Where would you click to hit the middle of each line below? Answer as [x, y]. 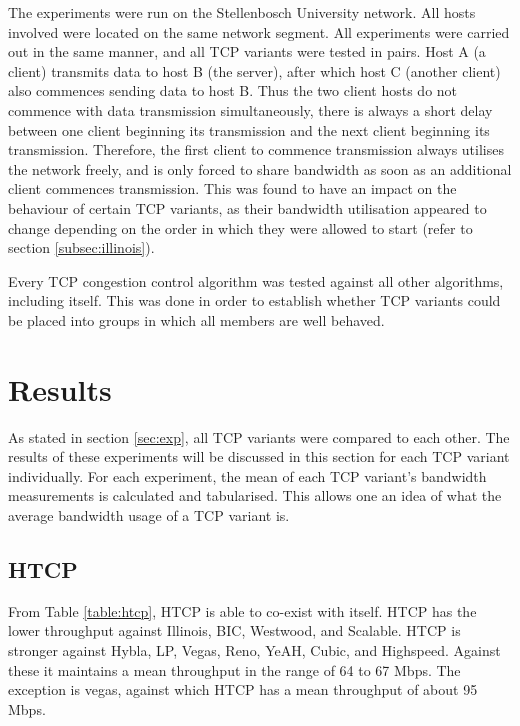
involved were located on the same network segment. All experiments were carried [259, 31]
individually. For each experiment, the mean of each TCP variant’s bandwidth [247, 475]
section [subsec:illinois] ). [81, 247]
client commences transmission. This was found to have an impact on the [232, 188]
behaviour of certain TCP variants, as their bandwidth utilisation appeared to [247, 207]
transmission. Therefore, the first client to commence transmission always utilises [256, 149]
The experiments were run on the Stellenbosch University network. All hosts [242, 12]
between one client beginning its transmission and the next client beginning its [249, 129]
